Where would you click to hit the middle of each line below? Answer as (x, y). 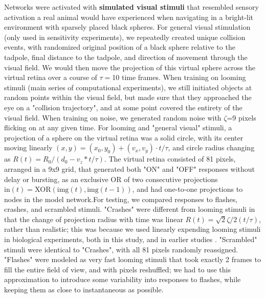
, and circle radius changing (211, 147)
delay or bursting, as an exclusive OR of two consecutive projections (111, 179)
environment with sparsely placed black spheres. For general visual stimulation (127, 27)
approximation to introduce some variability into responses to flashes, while (123, 279)
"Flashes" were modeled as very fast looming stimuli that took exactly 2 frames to (132, 259)
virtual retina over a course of (51, 77)
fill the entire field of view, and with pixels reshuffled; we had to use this (117, 269)
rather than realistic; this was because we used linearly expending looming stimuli (132, 229)
